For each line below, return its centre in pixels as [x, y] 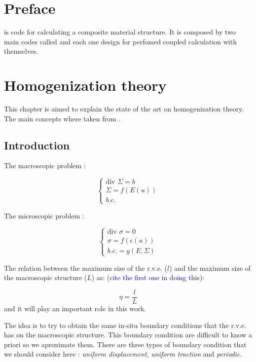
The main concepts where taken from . [62, 118]
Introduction [37, 145]
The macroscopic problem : [45, 165]
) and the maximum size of [210, 268]
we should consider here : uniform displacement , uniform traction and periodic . [123, 354]
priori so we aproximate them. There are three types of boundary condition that [125, 344]
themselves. [21, 51]
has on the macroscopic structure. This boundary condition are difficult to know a [128, 335]
